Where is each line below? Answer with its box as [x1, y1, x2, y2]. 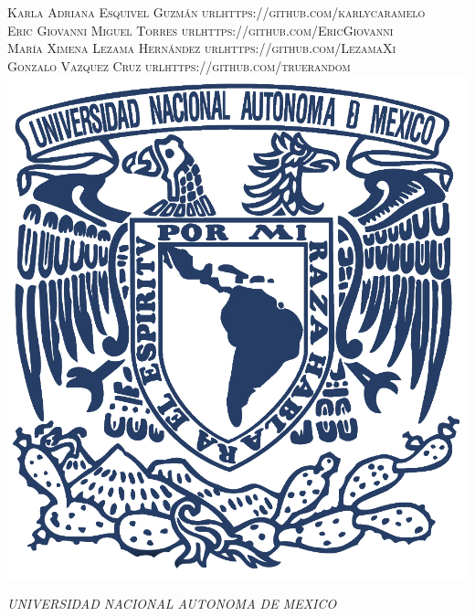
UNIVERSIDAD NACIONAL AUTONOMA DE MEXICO [7, 594, 337, 613]
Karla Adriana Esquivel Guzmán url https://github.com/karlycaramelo [7, 3, 426, 21]
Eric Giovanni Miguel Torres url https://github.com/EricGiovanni [7, 20, 394, 39]
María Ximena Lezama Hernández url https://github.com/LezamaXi [7, 38, 396, 58]
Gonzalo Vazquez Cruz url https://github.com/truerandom [7, 56, 351, 75]
